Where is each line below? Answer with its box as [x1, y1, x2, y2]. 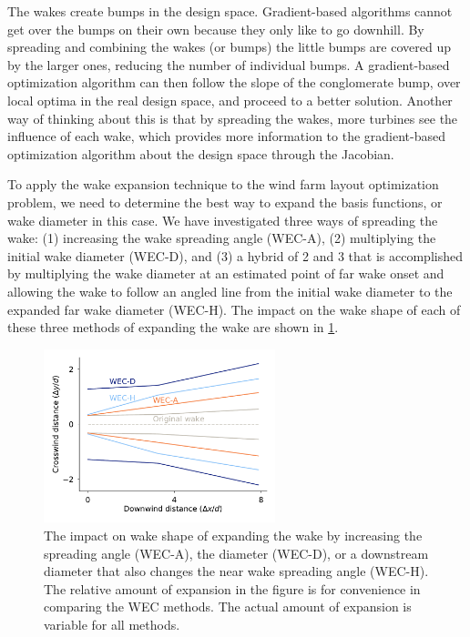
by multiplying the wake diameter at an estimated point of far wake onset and [7, 264, 444, 283]
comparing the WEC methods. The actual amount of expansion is [44, 597, 412, 616]
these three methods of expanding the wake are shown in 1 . [7, 318, 339, 337]
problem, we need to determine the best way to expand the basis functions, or [7, 192, 443, 211]
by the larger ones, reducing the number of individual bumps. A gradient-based [7, 55, 450, 74]
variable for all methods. [44, 615, 180, 634]
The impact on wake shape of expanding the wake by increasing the [44, 526, 423, 545]
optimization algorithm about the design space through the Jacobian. [7, 144, 394, 163]
